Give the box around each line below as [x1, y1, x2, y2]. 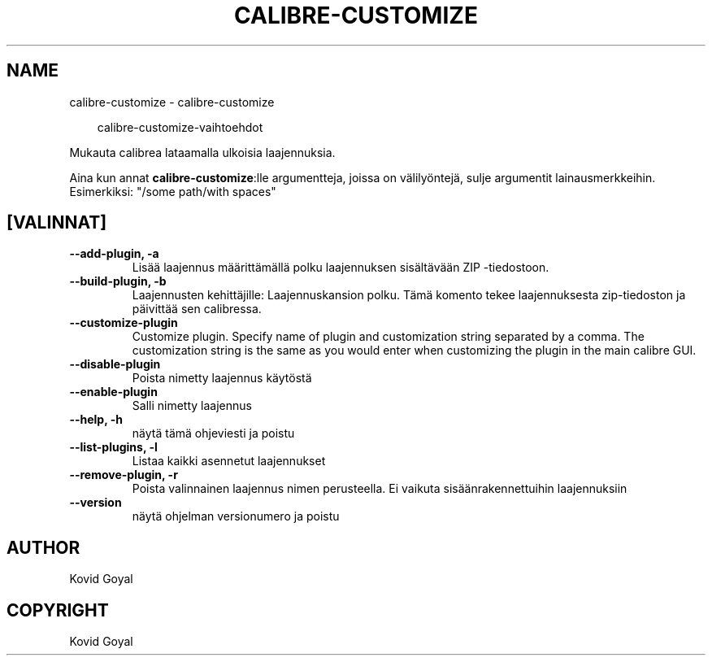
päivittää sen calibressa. [132, 302, 262, 316]
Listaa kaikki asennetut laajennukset [132, 454, 326, 468]
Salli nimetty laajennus [132, 399, 252, 413]
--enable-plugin [69, 385, 158, 399]
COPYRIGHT [7, 599, 109, 621]
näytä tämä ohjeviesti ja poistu [132, 426, 295, 441]
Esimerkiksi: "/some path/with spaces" [69, 184, 276, 198]
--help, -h [69, 412, 123, 427]
